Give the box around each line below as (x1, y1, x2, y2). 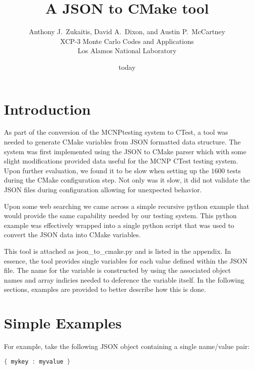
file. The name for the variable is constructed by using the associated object (4, 265, 231, 275)
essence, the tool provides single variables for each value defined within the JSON (4, 255, 248, 266)
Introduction (4, 99, 91, 119)
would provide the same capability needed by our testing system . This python (4, 210, 237, 221)
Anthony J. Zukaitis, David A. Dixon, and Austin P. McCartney (29, 26, 225, 37)
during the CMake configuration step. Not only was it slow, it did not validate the (4, 175, 250, 185)
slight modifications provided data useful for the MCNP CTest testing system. (4, 156, 238, 166)
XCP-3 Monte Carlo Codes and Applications (60, 36, 194, 46)
